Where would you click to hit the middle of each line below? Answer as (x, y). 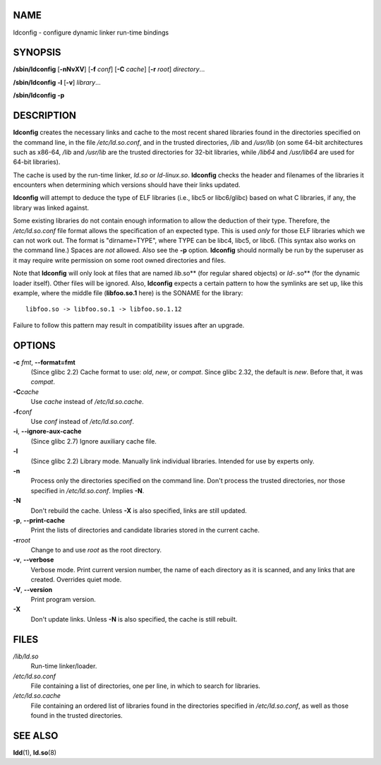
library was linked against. (51, 208)
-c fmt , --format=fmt (44, 362)
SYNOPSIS (37, 53)
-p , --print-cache (39, 520)
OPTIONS (34, 345)
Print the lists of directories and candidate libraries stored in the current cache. (145, 530)
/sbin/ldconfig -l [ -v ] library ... (57, 82)
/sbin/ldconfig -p (39, 95)
